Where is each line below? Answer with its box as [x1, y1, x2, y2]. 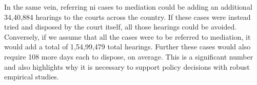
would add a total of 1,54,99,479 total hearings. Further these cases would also [4, 41, 251, 52]
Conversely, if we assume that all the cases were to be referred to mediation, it [4, 31, 251, 42]
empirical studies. [4, 71, 59, 82]
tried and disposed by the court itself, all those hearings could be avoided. [4, 21, 237, 32]
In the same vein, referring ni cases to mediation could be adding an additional [4, 2, 252, 12]
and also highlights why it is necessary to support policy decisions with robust [4, 61, 250, 72]
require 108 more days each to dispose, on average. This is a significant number [4, 51, 253, 62]
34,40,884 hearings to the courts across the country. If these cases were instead [4, 11, 251, 22]
